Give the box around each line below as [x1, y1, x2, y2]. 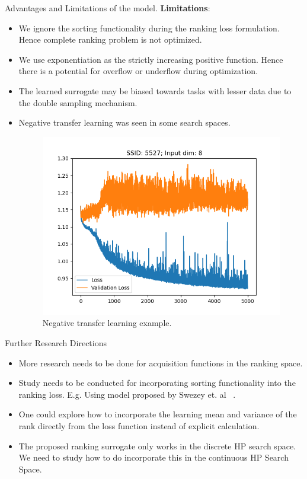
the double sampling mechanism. [18, 96, 137, 108]
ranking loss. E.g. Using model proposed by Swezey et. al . [18, 388, 236, 400]
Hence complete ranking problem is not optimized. [18, 33, 202, 46]
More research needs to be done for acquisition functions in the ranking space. [18, 356, 303, 369]
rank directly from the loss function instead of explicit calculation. [18, 420, 260, 432]
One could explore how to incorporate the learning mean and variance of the [18, 408, 297, 420]
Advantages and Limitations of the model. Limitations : [5, 2, 210, 14]
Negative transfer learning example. [42, 317, 172, 329]
